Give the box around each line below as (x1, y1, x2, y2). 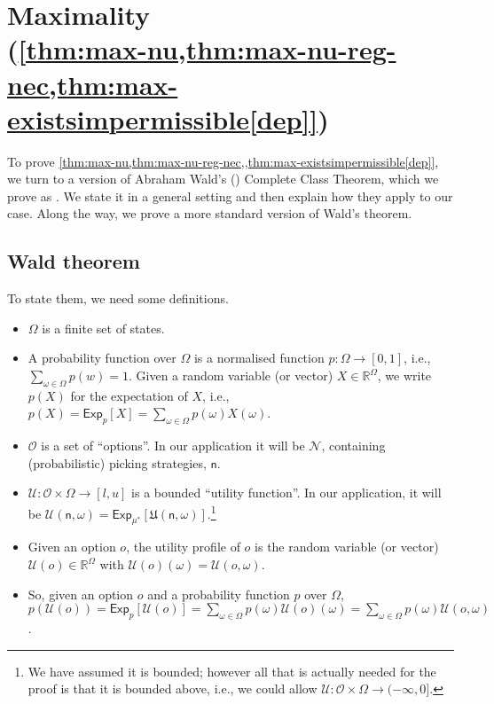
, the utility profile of (126, 537, 240, 556)
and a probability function (147, 584, 290, 603)
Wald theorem (7, 247, 140, 275)
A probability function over (27, 348, 176, 367)
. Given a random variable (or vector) (128, 366, 333, 385)
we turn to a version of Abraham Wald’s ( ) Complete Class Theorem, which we (7, 169, 439, 188)
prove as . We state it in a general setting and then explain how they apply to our (7, 186, 453, 205)
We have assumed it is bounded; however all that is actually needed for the (27, 661, 436, 680)
